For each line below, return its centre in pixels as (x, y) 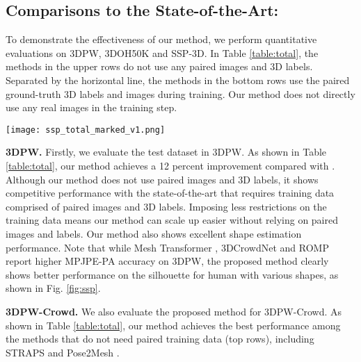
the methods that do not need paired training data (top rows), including (160, 339)
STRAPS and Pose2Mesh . (63, 352)
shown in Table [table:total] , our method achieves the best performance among (173, 325)
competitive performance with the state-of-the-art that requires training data (170, 193)
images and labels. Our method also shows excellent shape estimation (154, 233)
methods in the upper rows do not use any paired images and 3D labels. (159, 66)
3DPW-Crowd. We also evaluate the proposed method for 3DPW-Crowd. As (174, 311)
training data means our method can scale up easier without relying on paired (172, 220)
